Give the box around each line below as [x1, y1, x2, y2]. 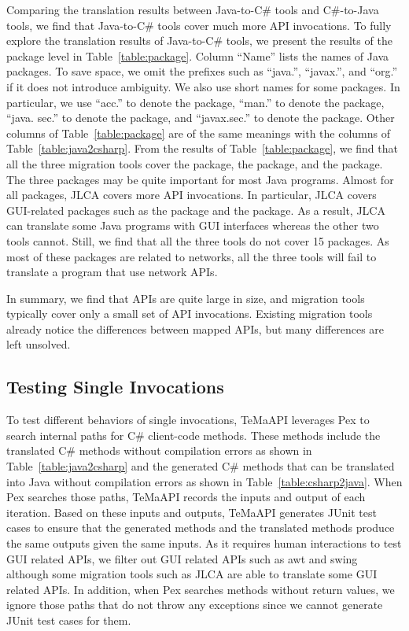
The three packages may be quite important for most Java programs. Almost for [6, 171, 394, 187]
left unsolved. [6, 336, 71, 352]
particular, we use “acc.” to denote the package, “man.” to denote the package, [6, 94, 385, 110]
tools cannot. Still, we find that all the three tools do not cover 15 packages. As [6, 232, 389, 249]
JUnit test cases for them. [6, 611, 131, 628]
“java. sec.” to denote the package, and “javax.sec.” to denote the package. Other [6, 109, 395, 126]
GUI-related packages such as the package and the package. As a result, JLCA [6, 201, 385, 218]
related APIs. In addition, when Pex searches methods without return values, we [6, 581, 395, 597]
